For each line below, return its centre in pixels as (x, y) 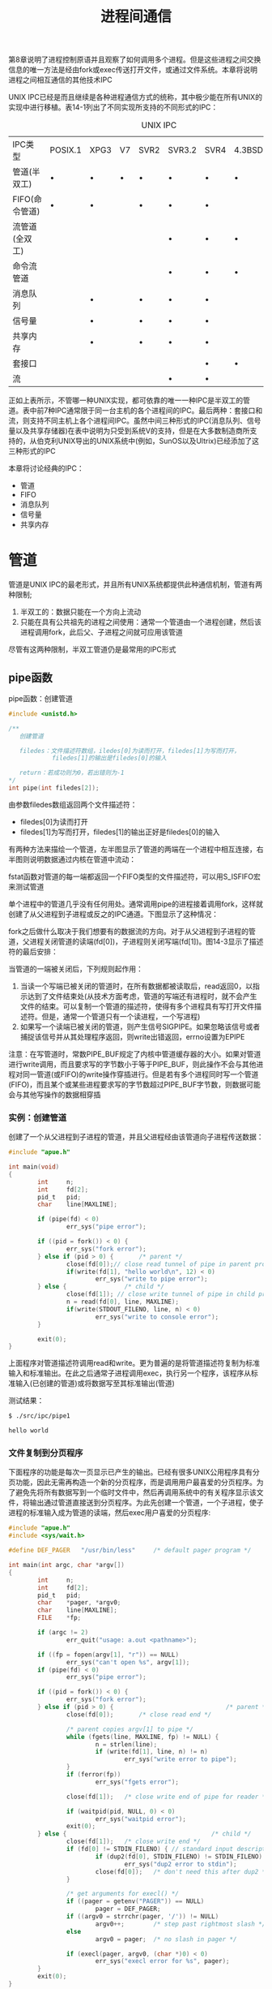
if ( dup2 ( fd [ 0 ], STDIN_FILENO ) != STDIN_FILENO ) (179, 1856)
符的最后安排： (33, 951)
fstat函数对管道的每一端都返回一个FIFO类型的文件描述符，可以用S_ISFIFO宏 (134, 876)
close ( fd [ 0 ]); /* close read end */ (139, 1714)
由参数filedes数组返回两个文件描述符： (73, 804)
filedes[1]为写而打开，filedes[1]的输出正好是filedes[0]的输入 (120, 832)
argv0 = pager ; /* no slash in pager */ (166, 1939)
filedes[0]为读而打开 (54, 821)
